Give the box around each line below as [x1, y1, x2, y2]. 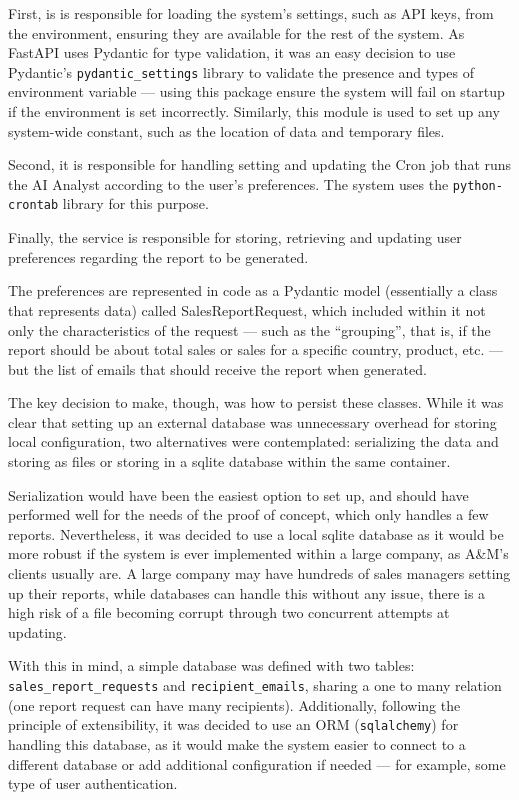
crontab [8, 198, 59, 213]
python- [452, 178, 503, 193]
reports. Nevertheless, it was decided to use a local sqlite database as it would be [8, 523, 504, 544]
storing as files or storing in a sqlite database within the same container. [8, 451, 451, 472]
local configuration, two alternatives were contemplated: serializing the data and [8, 431, 499, 452]
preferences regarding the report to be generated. [8, 246, 309, 267]
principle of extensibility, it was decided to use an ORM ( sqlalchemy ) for [8, 714, 459, 735]
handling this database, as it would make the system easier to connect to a [8, 733, 466, 754]
